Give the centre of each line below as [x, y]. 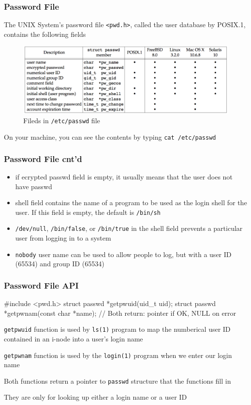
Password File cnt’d [43, 158]
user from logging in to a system [63, 238]
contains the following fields [45, 34]
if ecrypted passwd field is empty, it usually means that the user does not [124, 176]
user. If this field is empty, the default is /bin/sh [88, 212]
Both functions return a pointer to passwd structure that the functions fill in [118, 381]
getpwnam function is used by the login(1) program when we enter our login [118, 355]
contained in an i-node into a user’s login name [74, 338]
